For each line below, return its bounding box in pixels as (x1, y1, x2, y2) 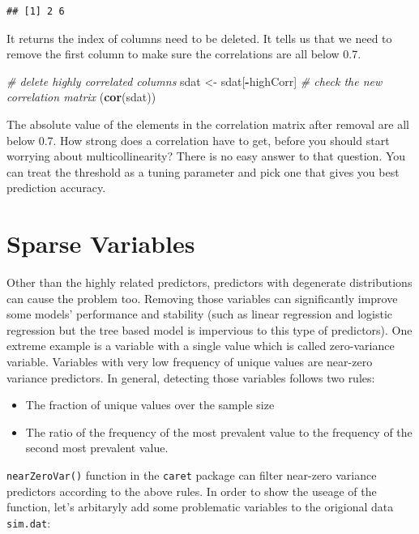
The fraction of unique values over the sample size (25, 396, 275, 413)
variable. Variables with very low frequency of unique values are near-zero (6, 353, 373, 370)
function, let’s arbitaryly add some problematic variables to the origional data (6, 498, 394, 515)
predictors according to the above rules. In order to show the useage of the (6, 482, 377, 499)
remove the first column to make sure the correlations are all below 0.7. (6, 45, 361, 62)
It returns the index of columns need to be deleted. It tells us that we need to (6, 29, 392, 46)
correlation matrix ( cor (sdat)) (6, 88, 156, 105)
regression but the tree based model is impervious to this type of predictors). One (6, 321, 413, 338)
